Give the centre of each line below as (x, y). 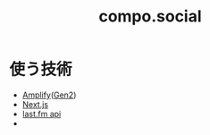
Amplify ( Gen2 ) (49, 95)
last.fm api (42, 114)
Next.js (35, 104)
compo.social (150, 17)
